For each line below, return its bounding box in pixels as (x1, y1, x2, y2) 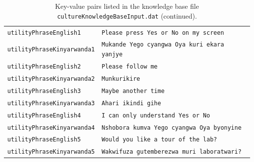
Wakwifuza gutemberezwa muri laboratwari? (101, 148, 242, 156)
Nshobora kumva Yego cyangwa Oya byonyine (101, 124, 242, 131)
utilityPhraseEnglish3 (7, 87, 81, 94)
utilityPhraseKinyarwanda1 (7, 46, 95, 53)
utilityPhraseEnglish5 (7, 136, 81, 143)
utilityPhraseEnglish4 (7, 112, 81, 119)
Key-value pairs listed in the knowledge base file (55, 1, 199, 11)
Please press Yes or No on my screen (101, 29, 224, 36)
